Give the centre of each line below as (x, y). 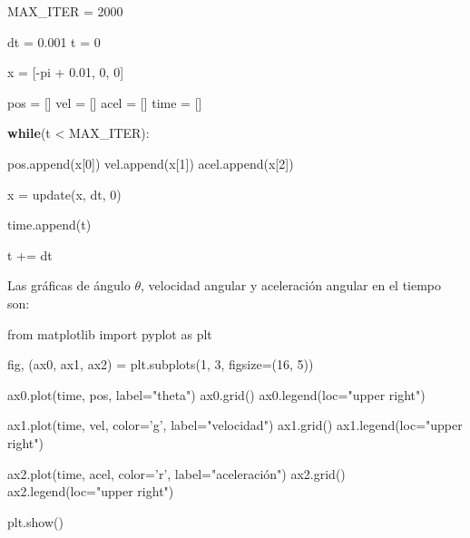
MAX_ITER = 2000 (65, 11)
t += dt (30, 254)
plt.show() (35, 521)
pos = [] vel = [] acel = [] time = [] (105, 102)
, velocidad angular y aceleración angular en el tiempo (291, 285)
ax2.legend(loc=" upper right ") (91, 491)
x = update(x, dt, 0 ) (64, 194)
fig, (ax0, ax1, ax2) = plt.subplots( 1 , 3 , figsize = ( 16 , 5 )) (161, 364)
